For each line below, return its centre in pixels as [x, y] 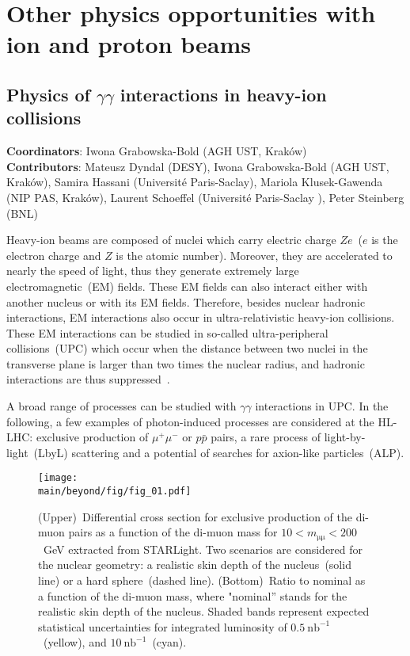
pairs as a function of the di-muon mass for [173, 532]
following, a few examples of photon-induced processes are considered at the [190, 421]
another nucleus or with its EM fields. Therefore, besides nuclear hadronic [186, 301]
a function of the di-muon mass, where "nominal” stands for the [193, 595]
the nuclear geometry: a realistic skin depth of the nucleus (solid [195, 564]
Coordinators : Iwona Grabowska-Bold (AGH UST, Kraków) [157, 151]
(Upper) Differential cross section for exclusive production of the [195, 516]
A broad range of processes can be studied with [121, 406]
